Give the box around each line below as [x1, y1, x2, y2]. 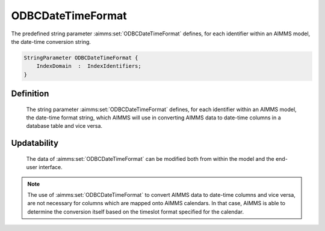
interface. [39, 164, 63, 171]
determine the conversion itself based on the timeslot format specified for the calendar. [27, 208, 244, 215]
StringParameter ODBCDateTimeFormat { [23, 54, 138, 61]
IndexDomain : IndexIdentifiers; [36, 63, 141, 70]
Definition [11, 89, 49, 99]
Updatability [11, 138, 59, 148]
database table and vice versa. [26, 122, 102, 130]
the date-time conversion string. [11, 38, 91, 45]
